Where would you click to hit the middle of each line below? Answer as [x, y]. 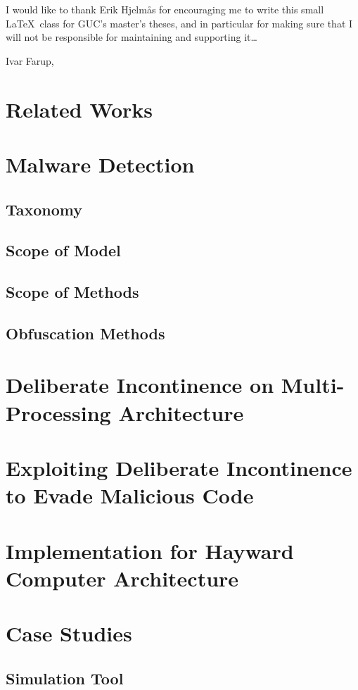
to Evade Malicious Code [130, 495]
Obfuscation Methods [85, 333]
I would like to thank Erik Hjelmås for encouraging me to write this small [165, 9]
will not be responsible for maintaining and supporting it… [132, 37]
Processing [58, 412]
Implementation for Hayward [150, 550]
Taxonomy [44, 209]
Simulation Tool [65, 678]
